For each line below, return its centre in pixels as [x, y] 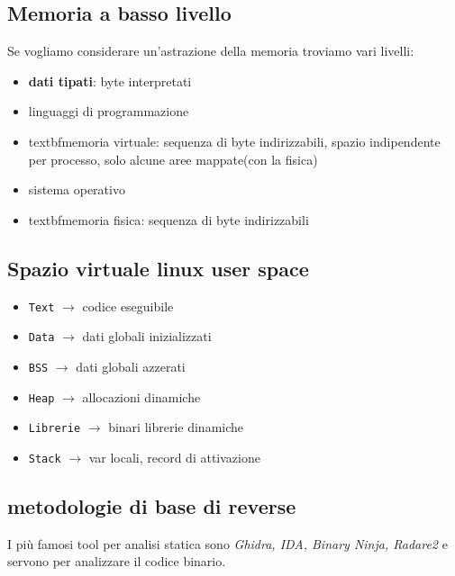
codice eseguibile [128, 306]
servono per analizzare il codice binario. [117, 561]
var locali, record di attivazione [174, 457]
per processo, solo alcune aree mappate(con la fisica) [173, 159]
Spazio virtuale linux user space [158, 268]
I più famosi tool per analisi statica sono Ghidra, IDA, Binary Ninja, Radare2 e [227, 543]
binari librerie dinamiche [176, 427]
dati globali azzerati [131, 366]
